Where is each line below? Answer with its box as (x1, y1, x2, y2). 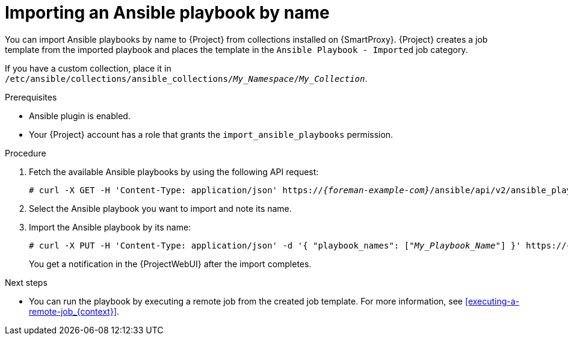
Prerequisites (5, 91, 57, 102)
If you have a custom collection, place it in (5, 63, 171, 73)
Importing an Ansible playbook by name (5, 2, 330, 23)
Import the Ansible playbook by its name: (29, 221, 191, 232)
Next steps (5, 277, 48, 288)
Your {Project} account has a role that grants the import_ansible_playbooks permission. (29, 129, 394, 140)
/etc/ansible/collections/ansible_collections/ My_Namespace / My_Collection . (5, 73, 368, 84)
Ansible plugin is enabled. (29, 110, 131, 121)
